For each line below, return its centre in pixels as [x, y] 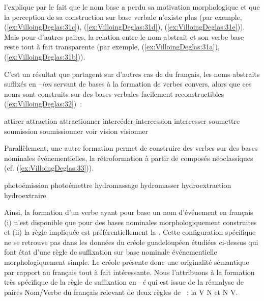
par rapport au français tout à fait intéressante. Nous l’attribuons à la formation [129, 272]
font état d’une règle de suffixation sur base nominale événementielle [111, 252]
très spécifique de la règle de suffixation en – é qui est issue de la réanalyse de [124, 282]
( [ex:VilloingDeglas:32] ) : [43, 104]
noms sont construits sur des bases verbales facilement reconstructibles [114, 93]
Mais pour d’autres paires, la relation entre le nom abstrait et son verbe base [124, 36]
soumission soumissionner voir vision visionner [76, 131]
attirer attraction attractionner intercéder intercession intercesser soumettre [122, 120]
